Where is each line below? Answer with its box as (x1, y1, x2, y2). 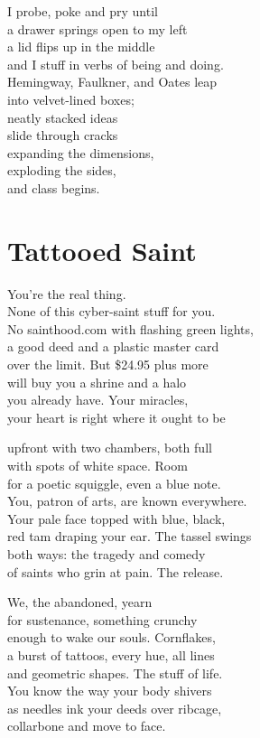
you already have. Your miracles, (7, 390, 189, 409)
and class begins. (7, 178, 100, 197)
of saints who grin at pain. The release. (7, 562, 224, 581)
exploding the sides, (7, 161, 116, 180)
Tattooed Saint (7, 231, 197, 268)
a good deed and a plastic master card (7, 337, 219, 356)
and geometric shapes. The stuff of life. (7, 663, 223, 682)
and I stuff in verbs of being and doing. (7, 54, 224, 73)
